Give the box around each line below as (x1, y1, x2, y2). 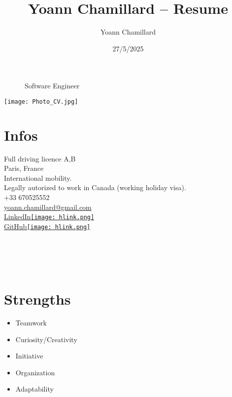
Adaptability (15, 384, 54, 394)
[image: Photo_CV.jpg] (4, 98, 78, 105)
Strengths (4, 289, 71, 309)
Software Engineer (24, 80, 80, 91)
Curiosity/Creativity (15, 334, 77, 344)
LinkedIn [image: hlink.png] (4, 211, 95, 222)
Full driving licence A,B (4, 153, 76, 163)
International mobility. (4, 172, 72, 183)
